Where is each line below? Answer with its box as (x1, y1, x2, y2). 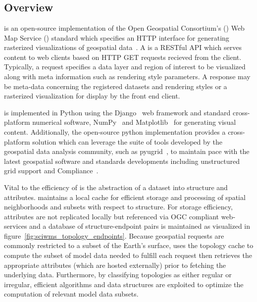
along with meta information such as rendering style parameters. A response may (4, 71, 251, 81)
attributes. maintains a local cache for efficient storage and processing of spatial (4, 192, 246, 202)
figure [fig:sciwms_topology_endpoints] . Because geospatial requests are (4, 230, 224, 241)
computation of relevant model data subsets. (4, 289, 139, 299)
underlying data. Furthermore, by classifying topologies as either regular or (4, 269, 232, 280)
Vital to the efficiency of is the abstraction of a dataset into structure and (4, 182, 228, 192)
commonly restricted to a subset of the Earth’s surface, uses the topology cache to (4, 240, 254, 251)
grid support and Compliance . (4, 165, 99, 176)
